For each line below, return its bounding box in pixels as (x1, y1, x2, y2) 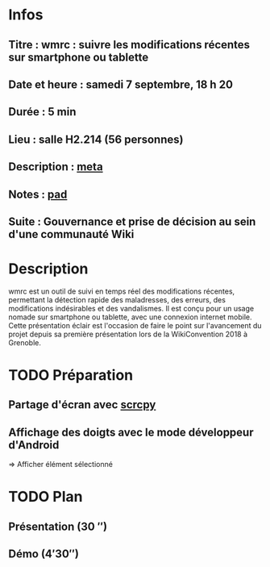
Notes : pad (8, 187, 68, 201)
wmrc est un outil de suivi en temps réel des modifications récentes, (8, 286, 235, 296)
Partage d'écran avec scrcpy (8, 398, 156, 412)
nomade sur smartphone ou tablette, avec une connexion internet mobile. (8, 312, 252, 322)
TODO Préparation (8, 366, 134, 385)
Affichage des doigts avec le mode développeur (8, 425, 254, 439)
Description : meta (8, 160, 103, 174)
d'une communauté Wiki (8, 227, 135, 241)
